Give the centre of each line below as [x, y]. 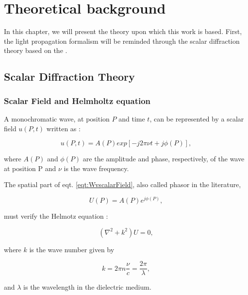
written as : [63, 128]
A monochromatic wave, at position [57, 118]
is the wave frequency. [96, 168]
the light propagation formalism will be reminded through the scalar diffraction [122, 41]
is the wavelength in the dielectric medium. [87, 287]
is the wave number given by [72, 249]
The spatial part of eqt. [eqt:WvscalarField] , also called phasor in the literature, [123, 184]
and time [132, 118]
